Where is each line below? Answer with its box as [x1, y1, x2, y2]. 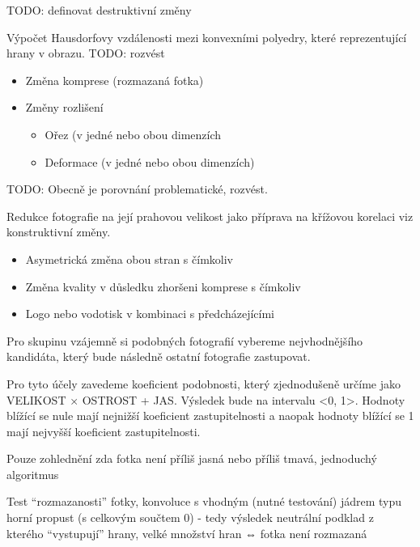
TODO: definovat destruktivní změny [6, 2, 192, 18]
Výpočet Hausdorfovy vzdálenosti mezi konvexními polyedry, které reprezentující [6, 28, 407, 45]
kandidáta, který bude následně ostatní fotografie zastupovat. [6, 348, 311, 365]
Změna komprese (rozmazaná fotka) [25, 71, 204, 88]
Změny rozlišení [25, 99, 104, 116]
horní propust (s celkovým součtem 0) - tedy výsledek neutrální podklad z [6, 509, 374, 526]
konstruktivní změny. [6, 223, 111, 240]
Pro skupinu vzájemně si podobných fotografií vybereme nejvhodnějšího [6, 332, 363, 349]
